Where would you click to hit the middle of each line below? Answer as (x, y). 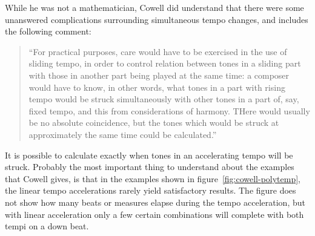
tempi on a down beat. (47, 226)
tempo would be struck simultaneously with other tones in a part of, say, (164, 99)
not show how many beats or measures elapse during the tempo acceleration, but (155, 202)
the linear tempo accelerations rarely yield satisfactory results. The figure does (151, 190)
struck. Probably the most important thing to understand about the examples (150, 167)
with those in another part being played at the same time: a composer (159, 75)
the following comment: (48, 31)
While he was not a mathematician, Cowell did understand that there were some (154, 7)
